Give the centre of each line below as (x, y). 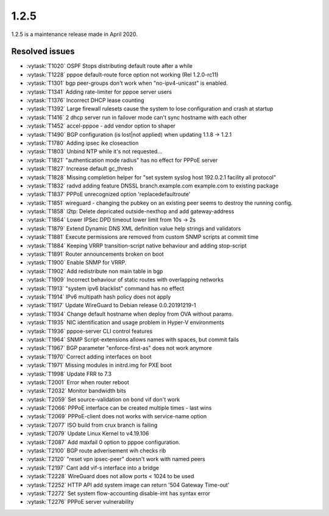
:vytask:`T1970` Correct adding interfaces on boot (89, 357)
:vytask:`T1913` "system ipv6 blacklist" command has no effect (105, 288)
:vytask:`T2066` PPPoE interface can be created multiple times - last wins (119, 408)
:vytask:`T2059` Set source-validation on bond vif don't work (103, 399)
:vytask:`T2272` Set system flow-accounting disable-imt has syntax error (118, 493)
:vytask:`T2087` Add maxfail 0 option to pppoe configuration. (104, 442)
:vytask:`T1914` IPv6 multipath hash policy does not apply (99, 297)
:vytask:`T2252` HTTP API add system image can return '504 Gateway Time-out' (128, 485)
